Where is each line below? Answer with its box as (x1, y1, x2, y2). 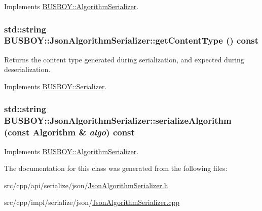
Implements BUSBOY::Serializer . (4, 81, 107, 91)
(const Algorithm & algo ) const (4, 126, 135, 138)
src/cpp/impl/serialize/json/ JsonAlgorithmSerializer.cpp (4, 197, 180, 207)
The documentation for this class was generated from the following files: (4, 163, 228, 173)
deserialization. (4, 64, 51, 75)
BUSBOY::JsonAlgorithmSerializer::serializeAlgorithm (4, 114, 232, 127)
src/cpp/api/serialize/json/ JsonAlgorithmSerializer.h (4, 180, 168, 190)
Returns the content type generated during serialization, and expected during (4, 54, 244, 64)
